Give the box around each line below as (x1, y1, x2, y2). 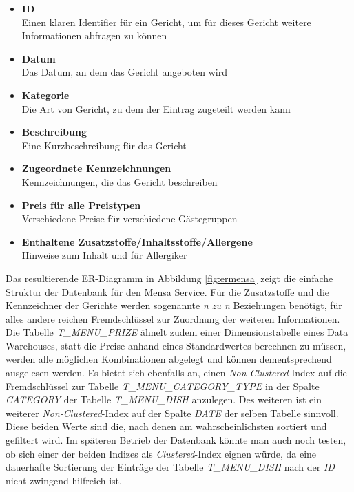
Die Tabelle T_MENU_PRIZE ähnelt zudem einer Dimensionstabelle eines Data (6, 325, 348, 339)
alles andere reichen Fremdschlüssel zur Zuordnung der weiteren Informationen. (6, 311, 340, 325)
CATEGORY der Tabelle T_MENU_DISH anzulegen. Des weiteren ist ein (6, 392, 322, 407)
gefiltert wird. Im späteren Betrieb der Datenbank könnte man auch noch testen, (6, 433, 346, 447)
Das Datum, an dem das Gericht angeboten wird (21, 65, 228, 79)
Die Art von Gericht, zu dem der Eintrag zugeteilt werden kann (21, 101, 291, 116)
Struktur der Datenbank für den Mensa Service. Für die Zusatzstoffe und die (6, 284, 329, 299)
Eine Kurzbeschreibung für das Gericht (21, 138, 187, 152)
